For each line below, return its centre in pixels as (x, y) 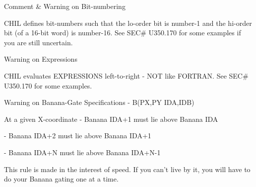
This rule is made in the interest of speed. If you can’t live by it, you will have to (127, 169)
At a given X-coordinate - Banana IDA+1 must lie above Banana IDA (111, 119)
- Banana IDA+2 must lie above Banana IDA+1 (78, 136)
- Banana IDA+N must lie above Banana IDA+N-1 (82, 152)
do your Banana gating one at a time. (61, 179)
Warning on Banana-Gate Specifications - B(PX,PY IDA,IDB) (99, 102)
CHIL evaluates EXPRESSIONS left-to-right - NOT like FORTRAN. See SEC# (126, 75)
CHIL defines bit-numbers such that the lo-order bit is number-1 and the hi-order (128, 23)
